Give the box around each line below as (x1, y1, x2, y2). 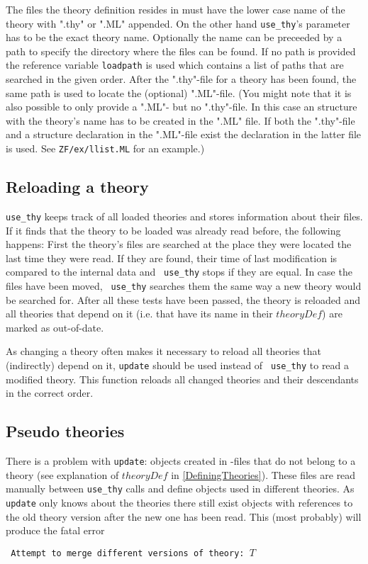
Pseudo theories (6, 420, 125, 442)
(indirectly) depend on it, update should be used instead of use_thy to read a (6, 358, 350, 373)
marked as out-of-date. (6, 320, 104, 334)
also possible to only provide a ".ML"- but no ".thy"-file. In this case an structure (6, 99, 357, 114)
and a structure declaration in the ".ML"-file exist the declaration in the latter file (6, 127, 362, 142)
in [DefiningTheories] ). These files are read (171, 467, 356, 482)
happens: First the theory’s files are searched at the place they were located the (6, 237, 352, 252)
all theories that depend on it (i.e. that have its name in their (6, 306, 273, 321)
